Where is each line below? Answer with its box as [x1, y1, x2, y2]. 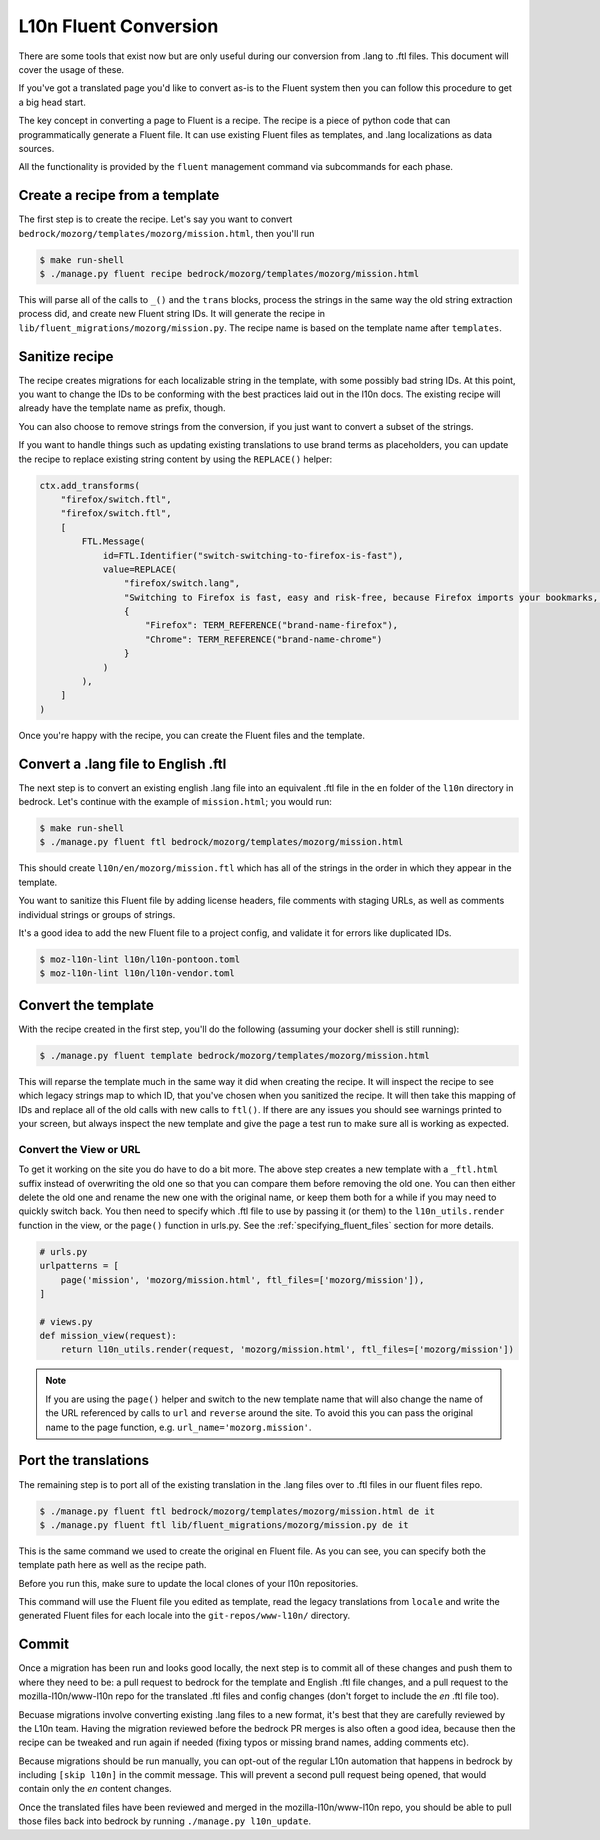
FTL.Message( [81, 536, 146, 547]
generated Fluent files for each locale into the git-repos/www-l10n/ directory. [18, 1610, 351, 1622]
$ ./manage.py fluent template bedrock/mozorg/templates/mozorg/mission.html [39, 1050, 430, 1061]
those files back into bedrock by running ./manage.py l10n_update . [18, 1815, 312, 1827]
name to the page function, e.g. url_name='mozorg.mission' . [45, 1421, 312, 1433]
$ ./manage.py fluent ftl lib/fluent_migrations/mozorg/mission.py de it [39, 1519, 409, 1530]
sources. [18, 142, 55, 154]
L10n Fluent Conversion [18, 15, 219, 37]
